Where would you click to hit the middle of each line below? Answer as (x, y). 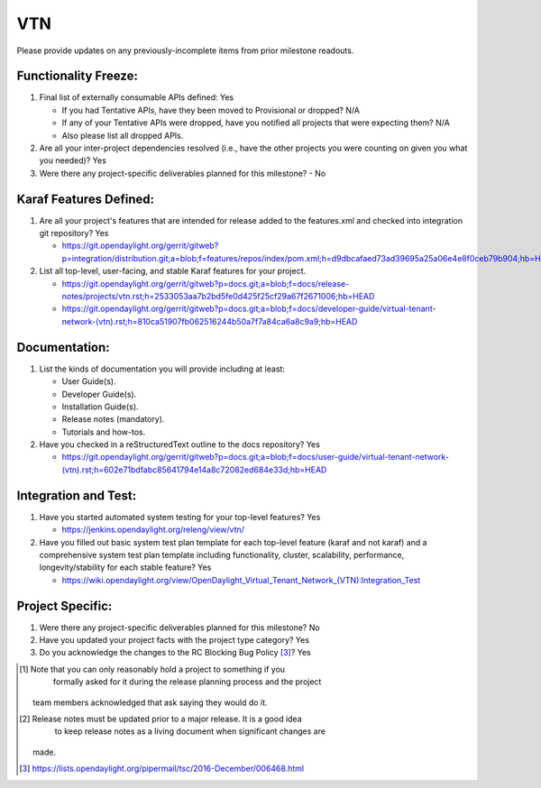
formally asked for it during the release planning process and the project (187, 682)
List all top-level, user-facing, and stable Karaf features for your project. (173, 271)
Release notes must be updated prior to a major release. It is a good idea (167, 719)
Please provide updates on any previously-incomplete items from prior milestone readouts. (185, 50)
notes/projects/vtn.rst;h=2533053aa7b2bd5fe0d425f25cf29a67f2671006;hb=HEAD (218, 297)
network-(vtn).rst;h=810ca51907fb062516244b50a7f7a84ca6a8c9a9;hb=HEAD (210, 321)
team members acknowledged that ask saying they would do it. (150, 702)
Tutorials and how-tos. (104, 432)
